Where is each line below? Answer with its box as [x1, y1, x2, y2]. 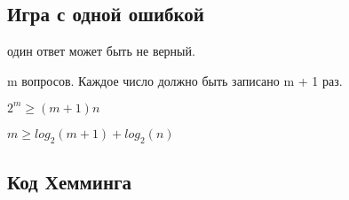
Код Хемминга [7, 168, 132, 196]
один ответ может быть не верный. [7, 42, 195, 60]
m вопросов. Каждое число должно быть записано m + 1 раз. [7, 71, 343, 89]
